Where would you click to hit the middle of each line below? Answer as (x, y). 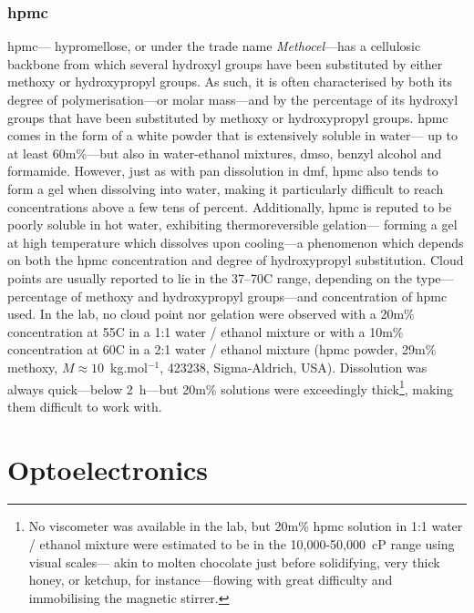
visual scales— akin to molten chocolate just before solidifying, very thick (234, 562)
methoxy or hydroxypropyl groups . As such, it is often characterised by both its (230, 82)
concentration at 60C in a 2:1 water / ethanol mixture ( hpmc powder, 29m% (222, 349)
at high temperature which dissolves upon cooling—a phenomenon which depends (236, 242)
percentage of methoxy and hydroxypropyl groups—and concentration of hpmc (227, 296)
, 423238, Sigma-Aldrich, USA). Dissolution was (294, 367)
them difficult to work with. (85, 406)
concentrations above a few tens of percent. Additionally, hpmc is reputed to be (230, 206)
